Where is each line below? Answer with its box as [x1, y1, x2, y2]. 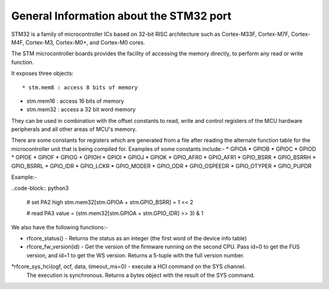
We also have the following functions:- [11, 223, 108, 231]
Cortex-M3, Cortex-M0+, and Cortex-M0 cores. [25, 38, 146, 46]
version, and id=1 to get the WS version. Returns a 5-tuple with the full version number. [26, 251, 245, 259]
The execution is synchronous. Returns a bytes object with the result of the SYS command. [26, 271, 255, 279]
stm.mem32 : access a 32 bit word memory [26, 106, 136, 113]
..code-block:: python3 [11, 184, 69, 192]
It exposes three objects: [11, 70, 74, 77]
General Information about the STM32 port [11, 9, 232, 23]
